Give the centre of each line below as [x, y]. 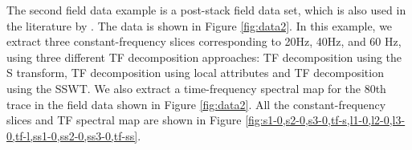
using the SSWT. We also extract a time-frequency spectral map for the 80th [196, 88]
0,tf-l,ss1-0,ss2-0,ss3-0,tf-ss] [72, 135]
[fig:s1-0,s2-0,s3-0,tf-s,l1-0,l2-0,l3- [325, 120]
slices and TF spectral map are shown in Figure [124, 120]
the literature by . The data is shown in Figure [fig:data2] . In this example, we [200, 25]
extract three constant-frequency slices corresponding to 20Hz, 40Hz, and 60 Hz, [204, 41]
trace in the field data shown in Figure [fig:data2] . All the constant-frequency [196, 104]
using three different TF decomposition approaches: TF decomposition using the [204, 57]
